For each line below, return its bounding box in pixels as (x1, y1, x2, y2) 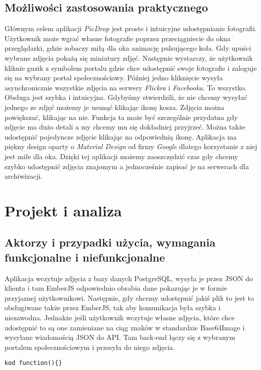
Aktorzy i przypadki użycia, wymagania (5, 234, 216, 250)
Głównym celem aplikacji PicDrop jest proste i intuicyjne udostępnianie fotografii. (5, 23, 257, 34)
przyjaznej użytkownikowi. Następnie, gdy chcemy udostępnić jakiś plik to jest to (5, 292, 254, 303)
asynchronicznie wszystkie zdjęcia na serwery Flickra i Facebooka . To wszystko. (5, 82, 247, 92)
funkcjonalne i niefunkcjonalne (5, 249, 165, 265)
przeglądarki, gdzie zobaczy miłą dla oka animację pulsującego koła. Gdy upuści (5, 43, 251, 53)
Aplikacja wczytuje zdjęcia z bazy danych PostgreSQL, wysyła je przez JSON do (5, 273, 253, 283)
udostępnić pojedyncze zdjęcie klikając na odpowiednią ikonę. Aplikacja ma (5, 131, 237, 142)
